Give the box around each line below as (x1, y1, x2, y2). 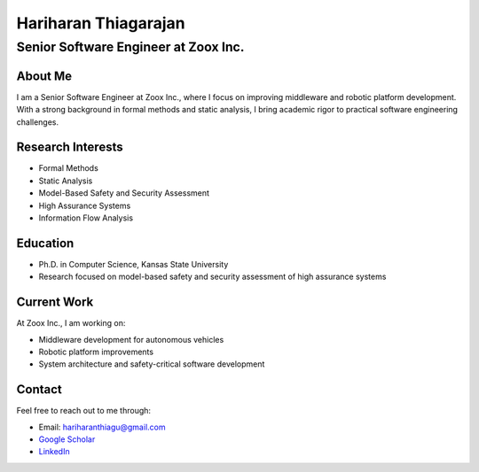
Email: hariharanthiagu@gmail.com (38, 422, 166, 432)
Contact (16, 382, 62, 398)
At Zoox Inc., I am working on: (16, 318, 126, 329)
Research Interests (16, 140, 123, 155)
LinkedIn (38, 446, 70, 457)
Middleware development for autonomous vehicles (38, 334, 224, 344)
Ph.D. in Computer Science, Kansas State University (38, 259, 229, 269)
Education (16, 236, 75, 251)
